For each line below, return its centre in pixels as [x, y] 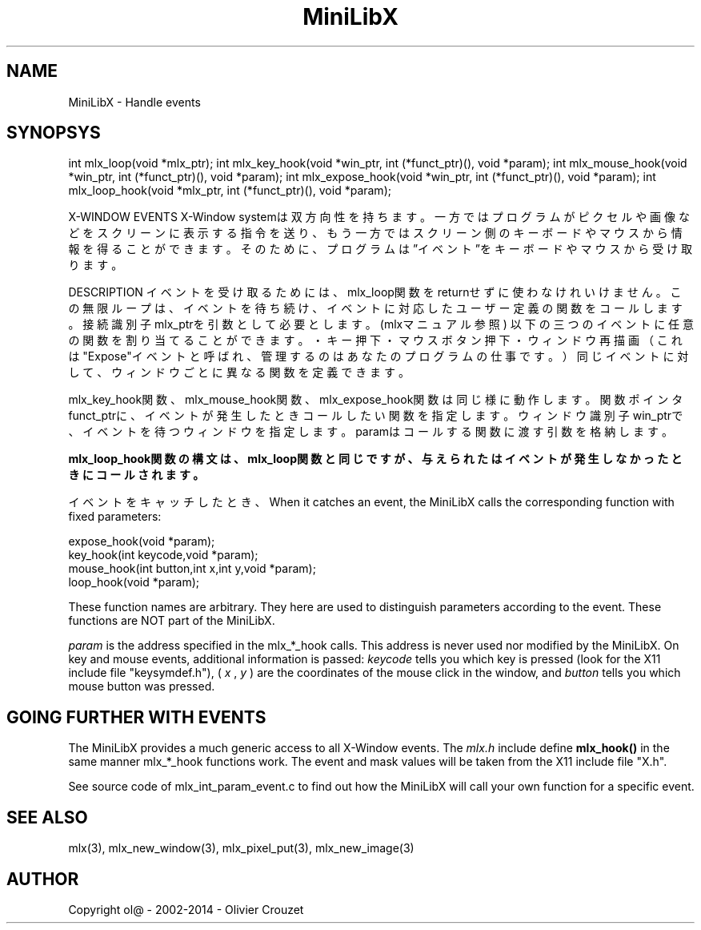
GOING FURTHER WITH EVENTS [136, 717]
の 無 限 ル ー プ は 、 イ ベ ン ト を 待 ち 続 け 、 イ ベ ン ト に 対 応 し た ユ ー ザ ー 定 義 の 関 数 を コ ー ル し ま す [375, 308]
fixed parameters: [115, 517]
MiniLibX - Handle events [134, 102]
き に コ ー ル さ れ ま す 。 [136, 475]
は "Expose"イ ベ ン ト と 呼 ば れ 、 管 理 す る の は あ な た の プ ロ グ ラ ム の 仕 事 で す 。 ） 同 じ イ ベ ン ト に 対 [379, 356]
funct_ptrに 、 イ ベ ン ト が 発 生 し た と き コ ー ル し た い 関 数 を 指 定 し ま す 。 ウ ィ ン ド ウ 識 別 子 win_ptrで [376, 416]
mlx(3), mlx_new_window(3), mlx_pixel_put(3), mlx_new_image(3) [241, 848]
